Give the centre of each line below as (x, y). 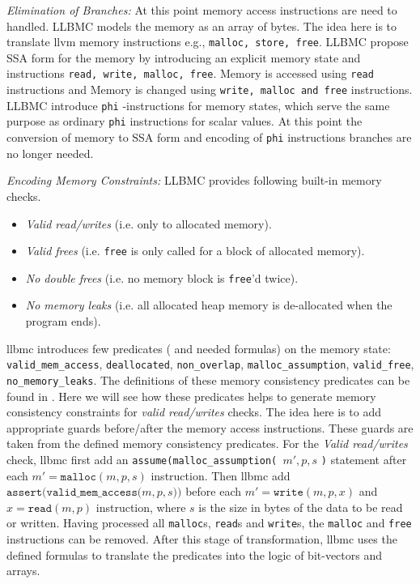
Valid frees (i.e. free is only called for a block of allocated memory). (195, 251)
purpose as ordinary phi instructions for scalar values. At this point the (185, 121)
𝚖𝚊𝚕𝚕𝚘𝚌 (78, 477)
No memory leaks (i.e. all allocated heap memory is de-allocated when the (209, 305)
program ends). (63, 321)
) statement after (364, 459)
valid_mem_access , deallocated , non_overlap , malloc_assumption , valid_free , (210, 364)
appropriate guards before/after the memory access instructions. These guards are (210, 427)
